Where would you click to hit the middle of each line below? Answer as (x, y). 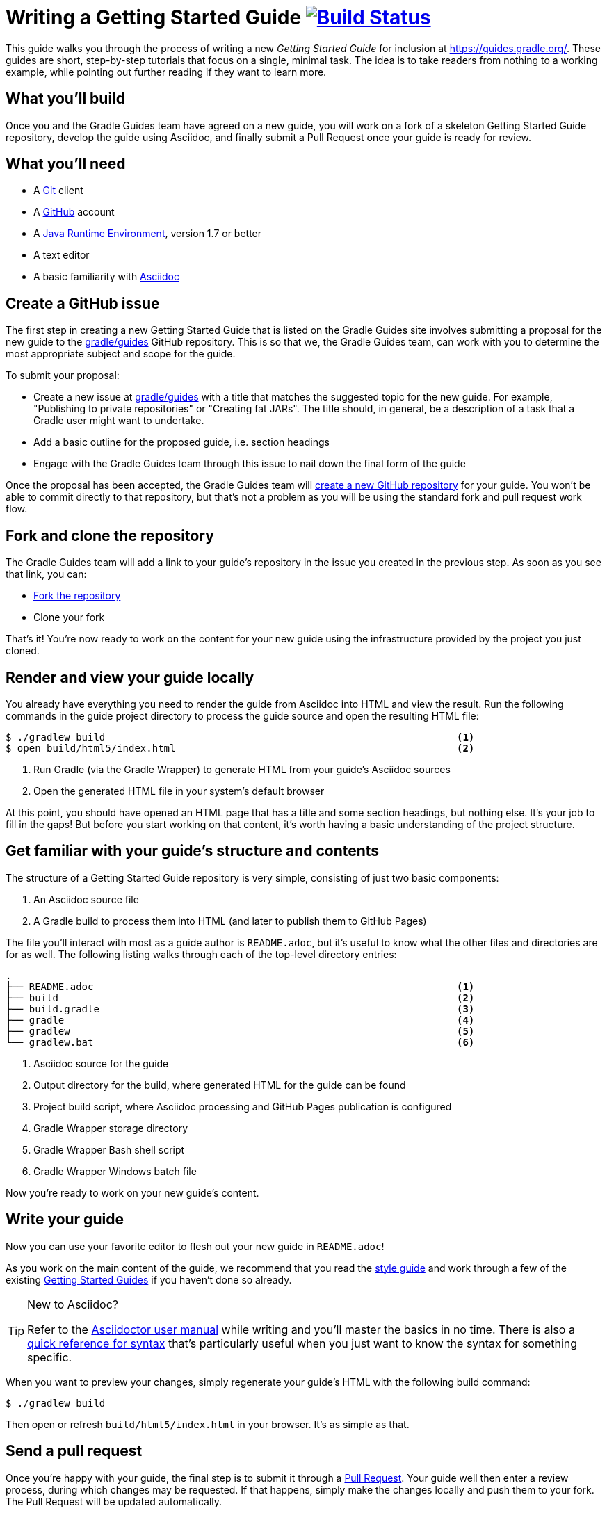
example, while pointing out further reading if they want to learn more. (166, 72)
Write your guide (65, 1220)
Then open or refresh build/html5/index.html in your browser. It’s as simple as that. (208, 1424)
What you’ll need (66, 164)
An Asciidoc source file (86, 899)
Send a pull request (74, 1451)
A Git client (58, 191)
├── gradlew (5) (240, 1031)
